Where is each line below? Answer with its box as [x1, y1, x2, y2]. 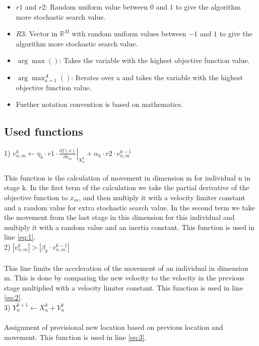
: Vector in [25, 28, 58, 39]
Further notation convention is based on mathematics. [16, 99, 183, 109]
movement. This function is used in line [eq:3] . [4, 331, 147, 342]
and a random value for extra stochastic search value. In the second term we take [4, 202, 255, 212]
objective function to [4, 192, 68, 202]
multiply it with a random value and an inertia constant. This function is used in [4, 221, 255, 232]
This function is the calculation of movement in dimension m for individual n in [4, 172, 250, 183]
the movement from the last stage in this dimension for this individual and [4, 212, 235, 222]
